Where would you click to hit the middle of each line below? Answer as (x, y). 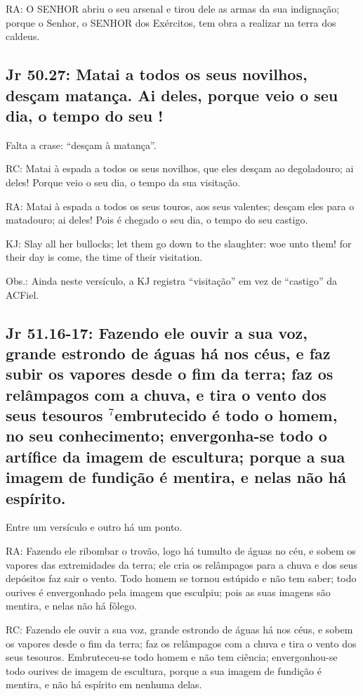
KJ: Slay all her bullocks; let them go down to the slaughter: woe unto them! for (179, 243)
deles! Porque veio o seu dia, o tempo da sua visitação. (123, 182)
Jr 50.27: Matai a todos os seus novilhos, (157, 74)
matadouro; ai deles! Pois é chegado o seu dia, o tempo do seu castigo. (157, 220)
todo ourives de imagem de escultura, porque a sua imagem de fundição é (164, 670)
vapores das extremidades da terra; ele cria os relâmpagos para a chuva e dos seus (181, 564)
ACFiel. (22, 294)
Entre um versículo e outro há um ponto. (94, 527)
